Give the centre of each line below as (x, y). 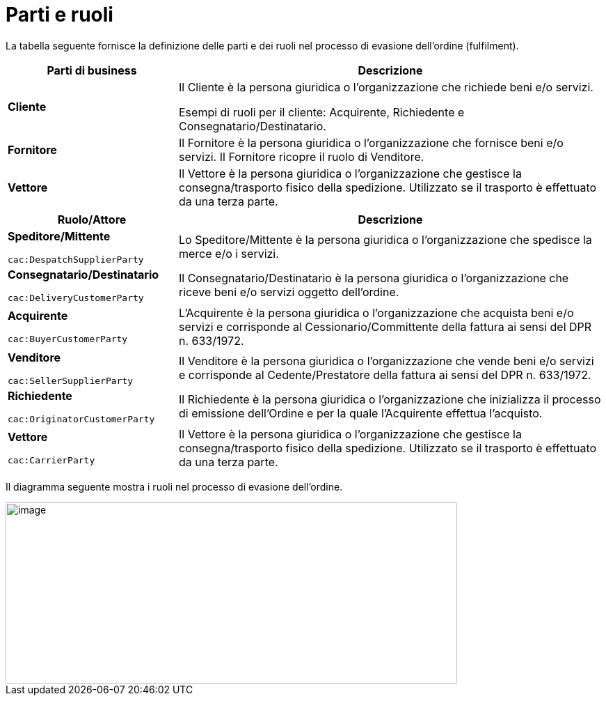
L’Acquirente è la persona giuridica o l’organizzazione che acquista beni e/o (376, 313)
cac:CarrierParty (51, 461)
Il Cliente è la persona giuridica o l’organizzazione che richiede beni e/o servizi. (386, 87)
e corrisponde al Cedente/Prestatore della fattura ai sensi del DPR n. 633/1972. (385, 375)
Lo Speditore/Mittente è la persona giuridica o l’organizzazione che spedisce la (385, 240)
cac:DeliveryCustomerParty (76, 298)
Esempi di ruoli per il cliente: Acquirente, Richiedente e (321, 112)
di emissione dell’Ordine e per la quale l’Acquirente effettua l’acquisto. (360, 414)
